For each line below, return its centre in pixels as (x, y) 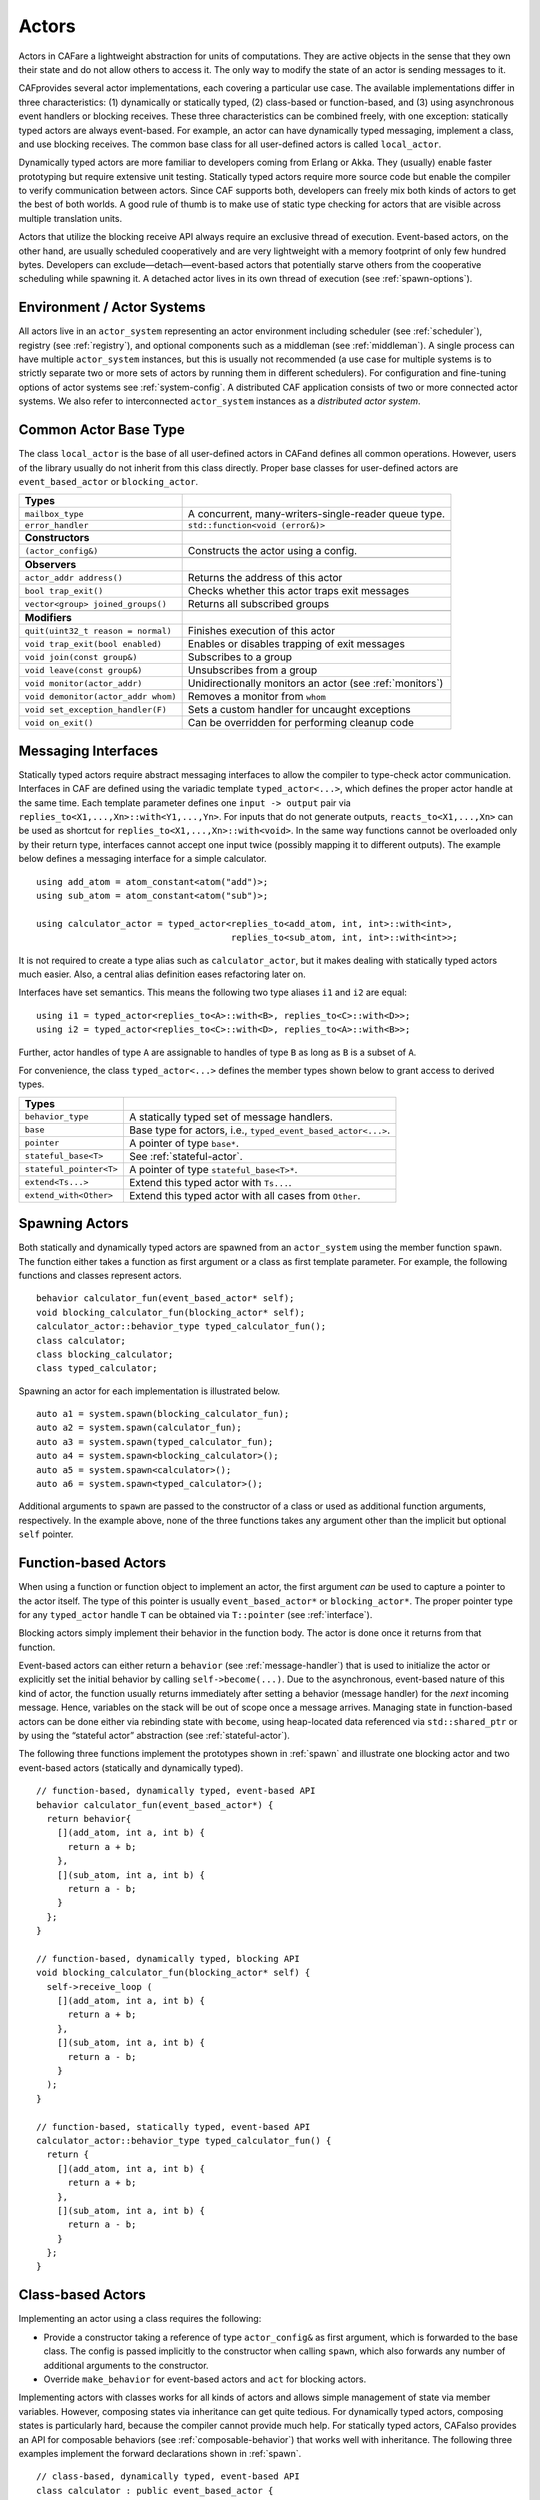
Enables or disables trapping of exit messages (296, 644)
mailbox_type (54, 513)
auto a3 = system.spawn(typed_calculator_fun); (155, 1441)
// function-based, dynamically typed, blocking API (168, 1958)
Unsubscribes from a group (252, 670)
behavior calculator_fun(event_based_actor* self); (165, 1298)
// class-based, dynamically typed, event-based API (168, 2476)
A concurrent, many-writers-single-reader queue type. (316, 514)
